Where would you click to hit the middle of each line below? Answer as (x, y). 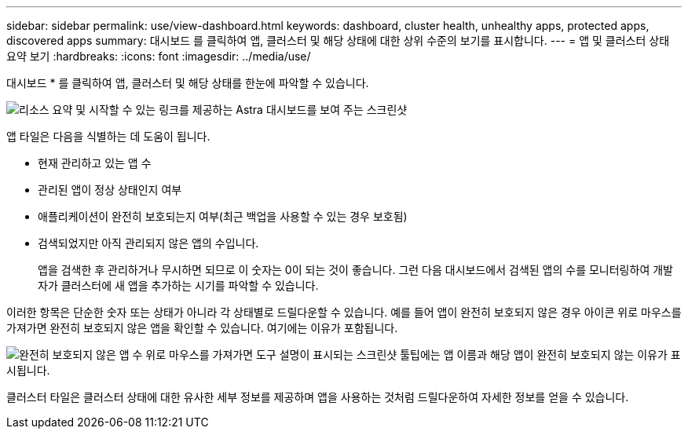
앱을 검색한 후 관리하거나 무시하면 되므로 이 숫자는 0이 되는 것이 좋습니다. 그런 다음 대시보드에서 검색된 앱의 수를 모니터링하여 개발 (355, 270)
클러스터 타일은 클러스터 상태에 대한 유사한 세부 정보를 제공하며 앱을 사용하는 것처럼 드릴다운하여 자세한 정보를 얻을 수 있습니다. (318, 397)
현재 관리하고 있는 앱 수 (95, 163)
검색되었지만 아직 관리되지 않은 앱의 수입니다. (148, 243)
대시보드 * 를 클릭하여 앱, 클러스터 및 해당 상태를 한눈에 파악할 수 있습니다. (188, 83)
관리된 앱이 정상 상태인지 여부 (110, 190)
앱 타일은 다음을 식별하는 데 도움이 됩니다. (108, 136)
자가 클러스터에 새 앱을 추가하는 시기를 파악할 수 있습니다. (178, 285)
